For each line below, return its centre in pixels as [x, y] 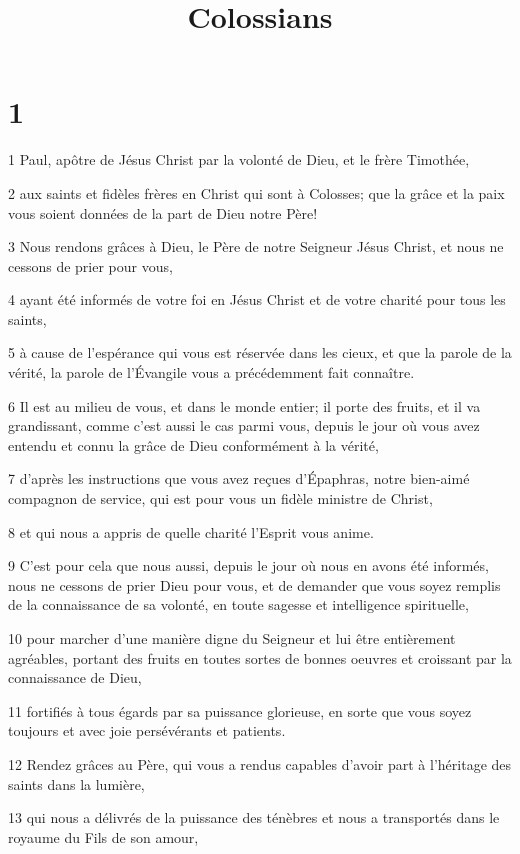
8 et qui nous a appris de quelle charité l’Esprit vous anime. [191, 531]
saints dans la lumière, [76, 783]
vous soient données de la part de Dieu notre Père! [163, 212]
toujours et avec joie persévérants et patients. [147, 730]
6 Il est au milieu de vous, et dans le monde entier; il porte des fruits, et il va [244, 405]
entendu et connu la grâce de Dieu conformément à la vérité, [193, 444]
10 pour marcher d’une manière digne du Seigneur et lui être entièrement [232, 638]
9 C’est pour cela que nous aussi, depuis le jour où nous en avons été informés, [248, 565]
